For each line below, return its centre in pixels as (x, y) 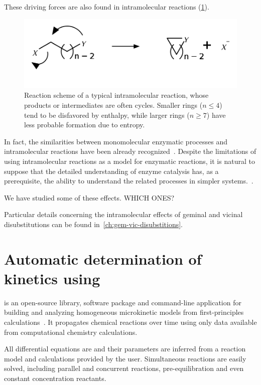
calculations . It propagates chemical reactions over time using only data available (130, 322)
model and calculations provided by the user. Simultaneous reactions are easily (125, 358)
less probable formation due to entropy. (85, 125)
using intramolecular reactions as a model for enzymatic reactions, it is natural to (129, 161)
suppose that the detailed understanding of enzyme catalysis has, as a (111, 171)
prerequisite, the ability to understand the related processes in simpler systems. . (129, 181)
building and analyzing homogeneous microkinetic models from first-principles (124, 312)
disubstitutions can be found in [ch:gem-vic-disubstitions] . (93, 224)
